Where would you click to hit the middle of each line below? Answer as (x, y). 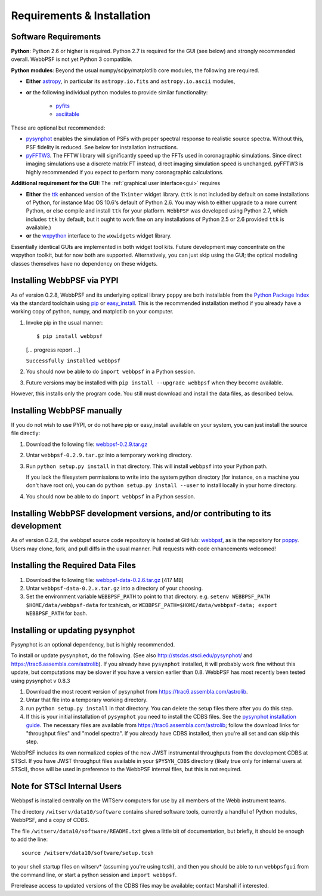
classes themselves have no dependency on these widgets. (84, 263)
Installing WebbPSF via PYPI (65, 281)
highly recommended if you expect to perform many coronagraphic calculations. (125, 172)
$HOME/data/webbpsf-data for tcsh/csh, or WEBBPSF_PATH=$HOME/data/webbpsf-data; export (151, 605)
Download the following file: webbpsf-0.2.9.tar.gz (87, 444)
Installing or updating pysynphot (73, 630)
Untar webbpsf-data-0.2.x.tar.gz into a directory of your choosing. (114, 588)
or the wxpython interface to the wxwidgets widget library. (99, 236)
